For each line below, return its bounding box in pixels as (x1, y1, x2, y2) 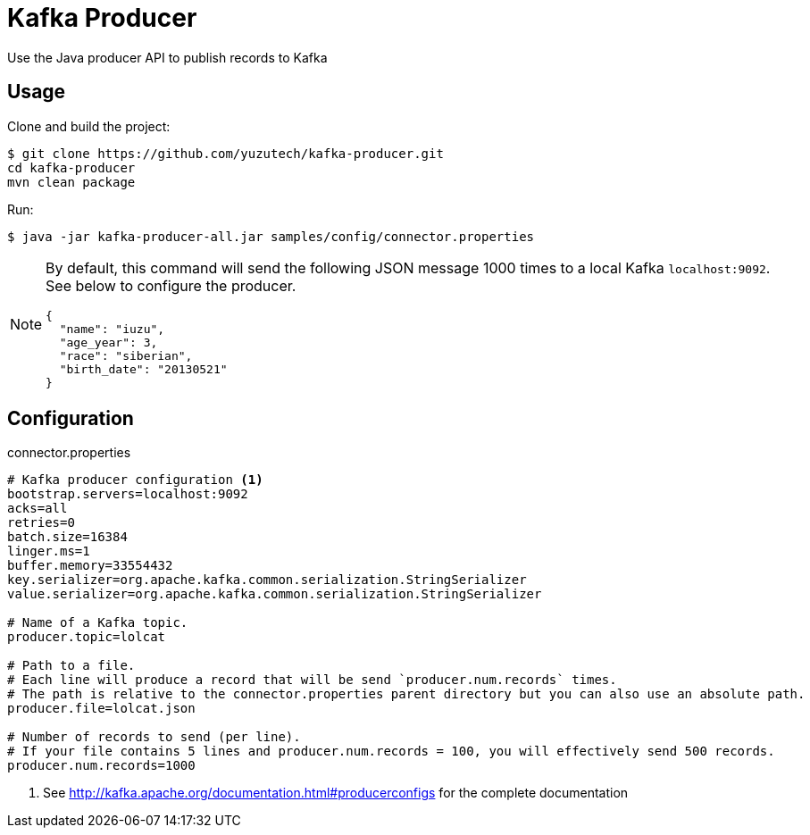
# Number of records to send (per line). (7, 730, 301, 745)
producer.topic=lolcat (7, 630, 166, 645)
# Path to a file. (7, 658, 136, 673)
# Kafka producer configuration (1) (7, 472, 263, 488)
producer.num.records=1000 (7, 758, 196, 773)
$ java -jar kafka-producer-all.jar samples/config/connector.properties (7, 229, 535, 244)
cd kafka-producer (7, 160, 136, 175)
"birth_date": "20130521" (59, 362, 228, 376)
